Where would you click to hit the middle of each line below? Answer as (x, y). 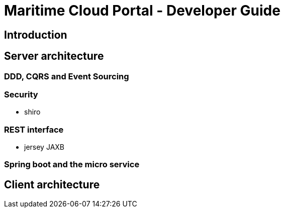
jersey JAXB (44, 147)
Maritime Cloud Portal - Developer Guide (142, 11)
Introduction (36, 35)
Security (21, 94)
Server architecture (54, 56)
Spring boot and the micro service (72, 165)
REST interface (34, 129)
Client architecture (52, 184)
